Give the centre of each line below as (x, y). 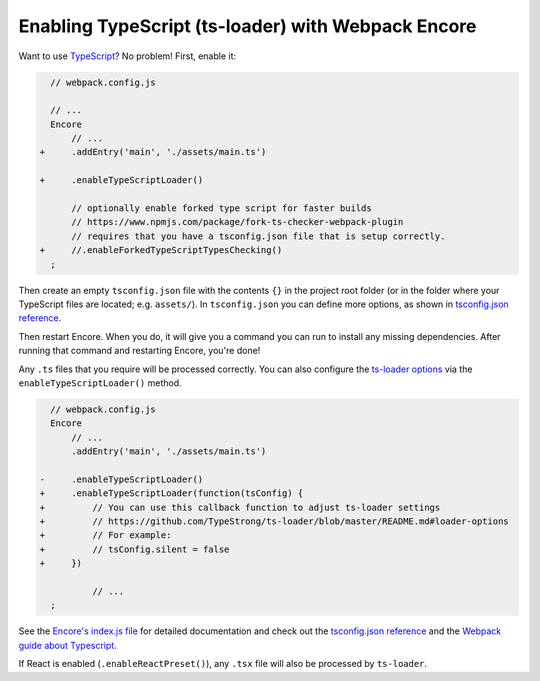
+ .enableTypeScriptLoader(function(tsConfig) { (171, 493)
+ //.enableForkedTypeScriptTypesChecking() (161, 250)
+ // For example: (105, 535)
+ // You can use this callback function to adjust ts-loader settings (240, 507)
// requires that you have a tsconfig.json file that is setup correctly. (258, 236)
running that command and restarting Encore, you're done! (139, 351)
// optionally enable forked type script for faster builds (221, 208)
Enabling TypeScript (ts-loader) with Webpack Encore (247, 26)
